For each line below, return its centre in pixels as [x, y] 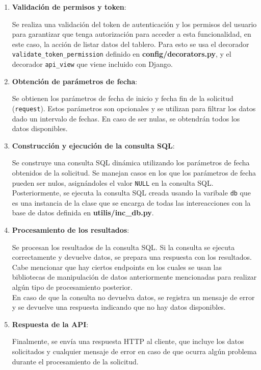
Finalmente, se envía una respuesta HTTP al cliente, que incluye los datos [128, 341]
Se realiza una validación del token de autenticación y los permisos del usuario [134, 24]
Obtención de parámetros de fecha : [75, 81]
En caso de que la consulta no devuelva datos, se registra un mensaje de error [133, 297]
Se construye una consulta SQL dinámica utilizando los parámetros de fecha [131, 163]
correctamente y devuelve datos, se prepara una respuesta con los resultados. [132, 257]
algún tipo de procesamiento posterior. [72, 287]
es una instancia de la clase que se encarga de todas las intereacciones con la [131, 202]
